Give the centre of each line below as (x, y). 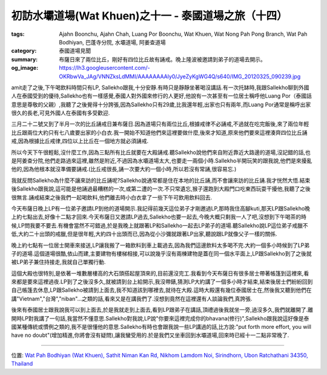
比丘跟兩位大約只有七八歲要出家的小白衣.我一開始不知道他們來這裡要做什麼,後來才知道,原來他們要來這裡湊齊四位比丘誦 (160, 132)
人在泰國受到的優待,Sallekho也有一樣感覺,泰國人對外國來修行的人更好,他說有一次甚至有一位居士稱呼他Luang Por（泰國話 (161, 96)
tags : (18, 34)
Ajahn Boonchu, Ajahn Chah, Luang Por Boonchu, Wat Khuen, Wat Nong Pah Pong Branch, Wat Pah (183, 34)
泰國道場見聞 (75, 51)
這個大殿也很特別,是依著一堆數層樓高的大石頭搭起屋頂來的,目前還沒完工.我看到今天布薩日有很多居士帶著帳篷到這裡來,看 (160, 273)
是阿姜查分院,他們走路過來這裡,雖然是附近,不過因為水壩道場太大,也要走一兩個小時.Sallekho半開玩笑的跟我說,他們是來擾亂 (162, 161)
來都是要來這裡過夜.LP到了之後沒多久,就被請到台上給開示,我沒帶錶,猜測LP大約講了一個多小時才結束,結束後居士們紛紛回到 (162, 282)
